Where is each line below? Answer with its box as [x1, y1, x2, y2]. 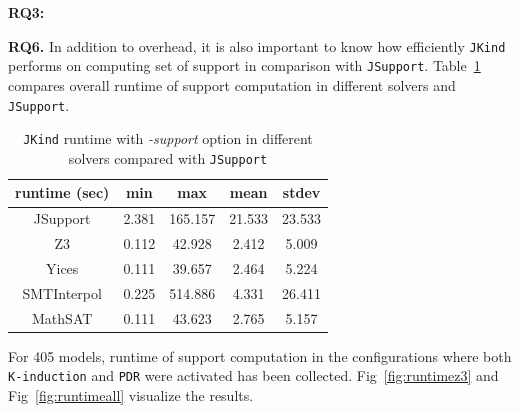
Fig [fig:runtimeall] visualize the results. [8, 385, 254, 406]
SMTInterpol [22, 282, 102, 303]
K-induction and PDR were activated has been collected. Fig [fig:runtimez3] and [8, 365, 499, 386]
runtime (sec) [15, 182, 110, 203]
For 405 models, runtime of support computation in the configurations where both [8, 345, 512, 366]
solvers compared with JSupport [68, 147, 268, 168]
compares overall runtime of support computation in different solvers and [8, 74, 456, 95]
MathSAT [32, 307, 93, 328]
